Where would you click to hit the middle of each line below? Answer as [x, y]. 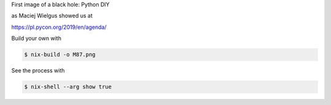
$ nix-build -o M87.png [60, 55]
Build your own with [36, 38]
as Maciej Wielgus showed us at [52, 16]
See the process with [38, 71]
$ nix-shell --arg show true [68, 87]
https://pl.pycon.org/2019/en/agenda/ [59, 27]
